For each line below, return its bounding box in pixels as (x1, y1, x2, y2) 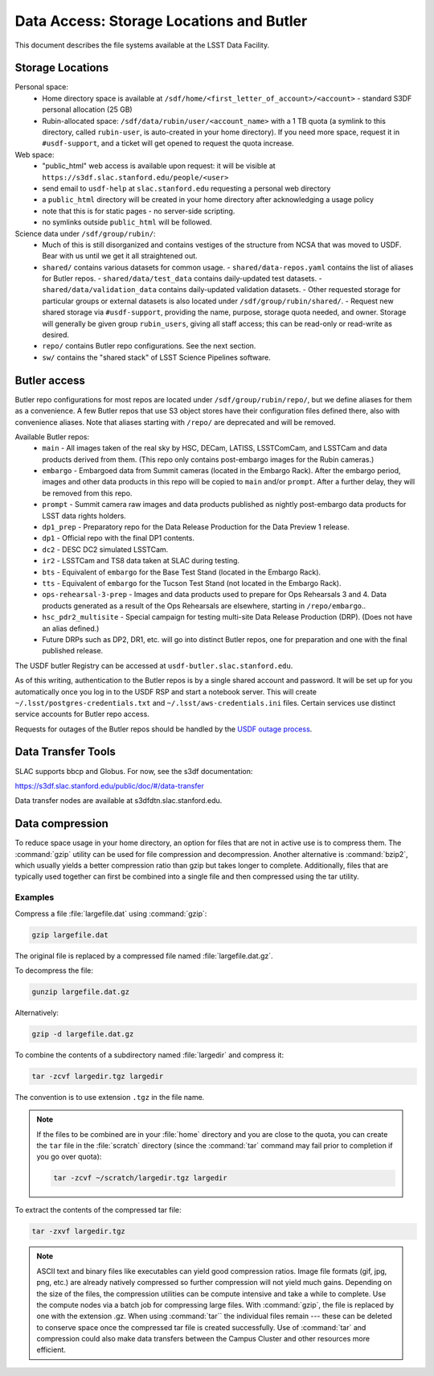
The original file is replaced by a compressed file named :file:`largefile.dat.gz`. (14, 950, 273, 961)
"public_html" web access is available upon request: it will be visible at (42, 161, 276, 171)
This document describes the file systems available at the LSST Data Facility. (14, 40, 269, 50)
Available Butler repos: (14, 431, 90, 442)
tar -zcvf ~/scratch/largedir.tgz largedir (53, 1173, 228, 1183)
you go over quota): (36, 1151, 102, 1162)
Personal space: (14, 82, 68, 92)
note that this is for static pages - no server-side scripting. (42, 206, 235, 216)
